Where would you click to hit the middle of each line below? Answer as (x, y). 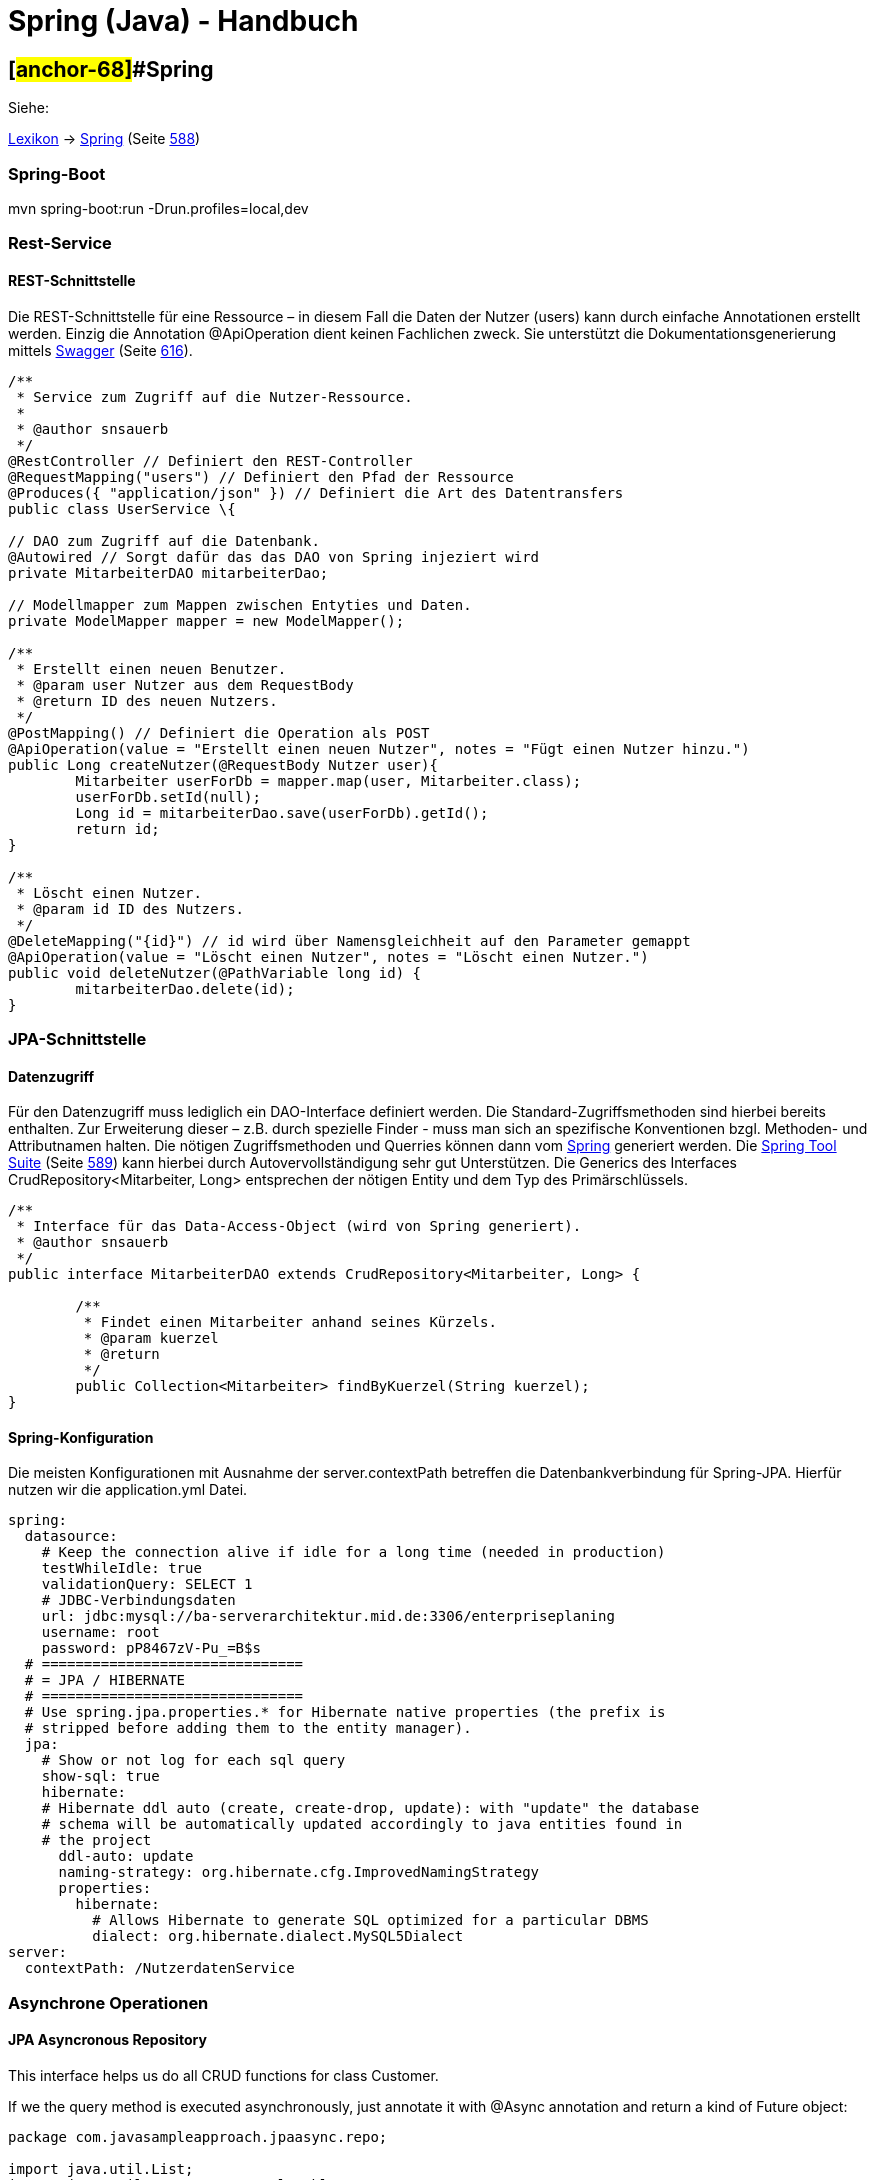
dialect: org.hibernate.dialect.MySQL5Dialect (278, 1936)
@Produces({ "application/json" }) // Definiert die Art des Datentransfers (316, 492)
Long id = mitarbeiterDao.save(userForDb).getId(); (282, 812)
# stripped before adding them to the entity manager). (248, 1728)
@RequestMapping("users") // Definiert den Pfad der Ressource (261, 476)
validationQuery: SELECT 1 (147, 1584)
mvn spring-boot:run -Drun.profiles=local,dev (158, 208)
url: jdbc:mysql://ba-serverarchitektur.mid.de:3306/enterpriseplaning (328, 1616)
